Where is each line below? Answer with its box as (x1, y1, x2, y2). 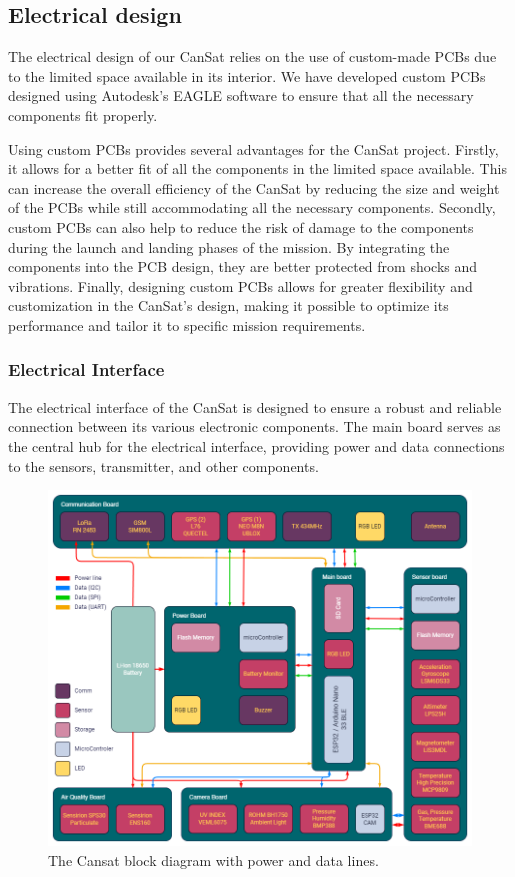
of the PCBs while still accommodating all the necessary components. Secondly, (8, 197, 496, 218)
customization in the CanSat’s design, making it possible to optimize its (8, 295, 449, 316)
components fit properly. (8, 104, 158, 125)
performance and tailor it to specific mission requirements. (8, 314, 366, 335)
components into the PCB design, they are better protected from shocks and (8, 256, 478, 277)
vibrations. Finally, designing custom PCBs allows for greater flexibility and (8, 275, 473, 296)
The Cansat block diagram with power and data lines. (48, 849, 379, 870)
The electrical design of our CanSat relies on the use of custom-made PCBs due (8, 46, 497, 67)
